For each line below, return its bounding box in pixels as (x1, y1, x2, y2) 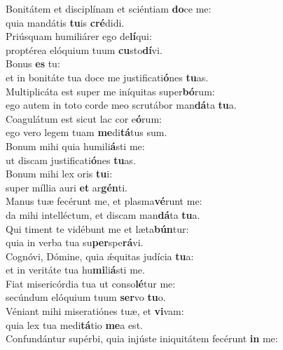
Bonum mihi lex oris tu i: (6, 166, 113, 181)
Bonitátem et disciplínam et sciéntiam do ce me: (6, 1, 212, 15)
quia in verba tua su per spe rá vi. (6, 235, 144, 250)
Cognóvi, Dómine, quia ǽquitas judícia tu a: (6, 248, 194, 263)
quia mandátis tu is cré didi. (6, 15, 125, 29)
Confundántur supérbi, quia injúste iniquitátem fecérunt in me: (6, 331, 278, 346)
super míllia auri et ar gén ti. (6, 180, 127, 194)
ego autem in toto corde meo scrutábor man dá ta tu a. (6, 97, 237, 112)
